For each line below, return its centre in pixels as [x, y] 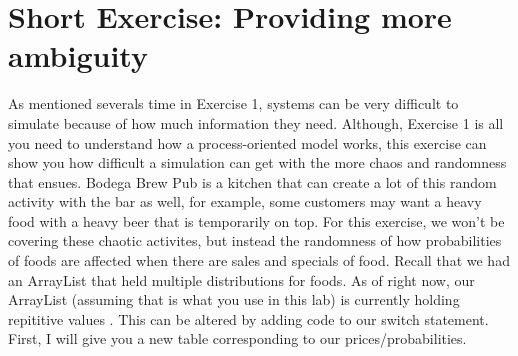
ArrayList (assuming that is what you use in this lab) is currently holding [234, 299]
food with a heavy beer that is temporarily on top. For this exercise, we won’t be [256, 220]
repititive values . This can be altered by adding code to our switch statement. [248, 318]
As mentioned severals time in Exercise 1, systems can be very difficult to [233, 103]
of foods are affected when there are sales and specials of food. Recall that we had [259, 260]
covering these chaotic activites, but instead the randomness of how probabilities [255, 240]
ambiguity [78, 55]
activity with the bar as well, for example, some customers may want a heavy [245, 201]
